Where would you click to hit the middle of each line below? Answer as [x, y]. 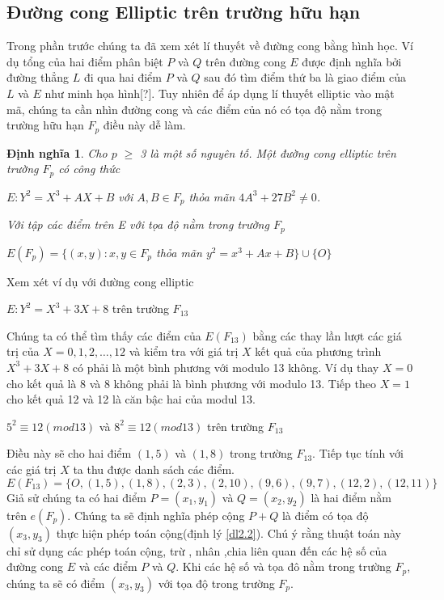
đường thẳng [38, 77]
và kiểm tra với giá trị [184, 351]
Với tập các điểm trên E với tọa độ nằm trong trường [138, 224]
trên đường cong [246, 61]
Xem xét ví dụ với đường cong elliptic [100, 281]
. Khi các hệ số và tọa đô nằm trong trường [283, 566]
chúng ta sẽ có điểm [56, 583]
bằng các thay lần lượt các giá [327, 335]
